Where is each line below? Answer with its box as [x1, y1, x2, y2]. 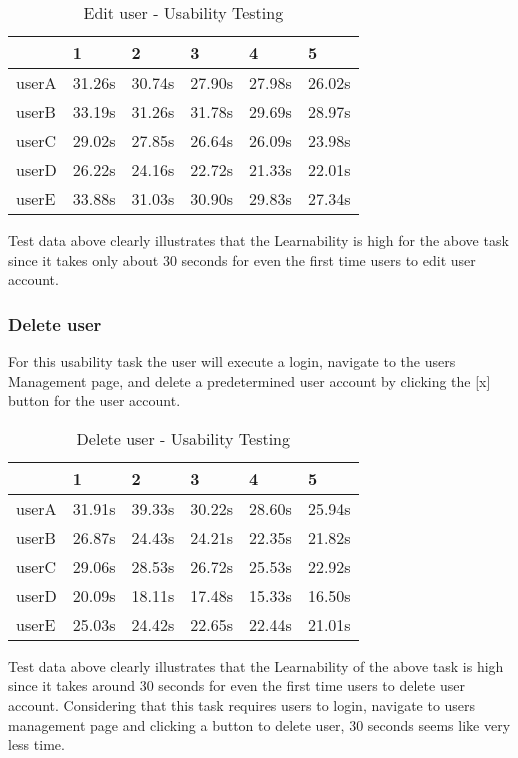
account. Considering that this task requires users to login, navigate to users [8, 694, 476, 715]
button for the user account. [8, 390, 181, 411]
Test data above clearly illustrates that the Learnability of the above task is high [8, 655, 504, 676]
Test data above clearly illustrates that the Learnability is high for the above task [8, 230, 509, 250]
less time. [8, 734, 65, 755]
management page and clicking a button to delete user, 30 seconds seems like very [8, 714, 511, 735]
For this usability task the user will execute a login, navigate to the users [8, 351, 456, 371]
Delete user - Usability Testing [76, 426, 291, 450]
